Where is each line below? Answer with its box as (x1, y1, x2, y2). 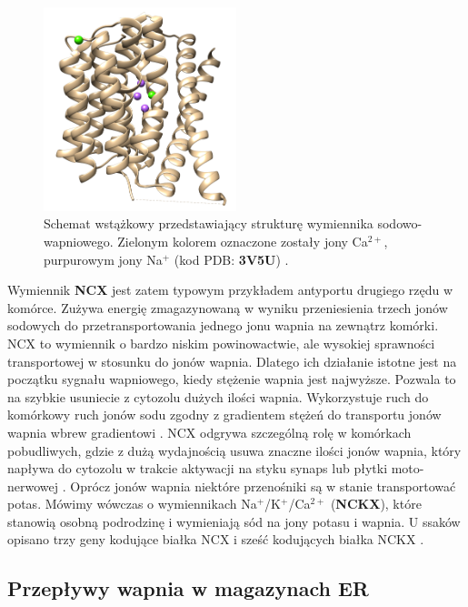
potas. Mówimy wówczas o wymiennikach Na (7, 494, 257, 513)
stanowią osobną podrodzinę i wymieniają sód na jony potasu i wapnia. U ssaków (7, 511, 461, 531)
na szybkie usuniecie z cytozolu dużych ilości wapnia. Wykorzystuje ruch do (7, 387, 429, 406)
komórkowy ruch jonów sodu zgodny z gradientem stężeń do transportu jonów (7, 405, 442, 424)
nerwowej (7, 476, 59, 495)
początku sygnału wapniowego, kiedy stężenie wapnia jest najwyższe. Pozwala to (7, 369, 456, 389)
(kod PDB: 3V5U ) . (174, 249, 289, 268)
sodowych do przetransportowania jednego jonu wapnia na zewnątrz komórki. (7, 316, 439, 335)
